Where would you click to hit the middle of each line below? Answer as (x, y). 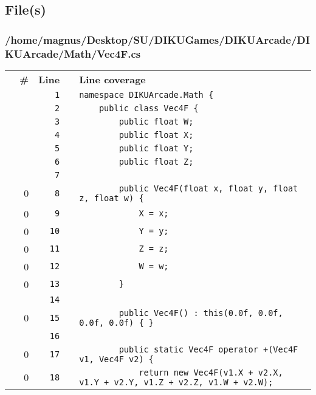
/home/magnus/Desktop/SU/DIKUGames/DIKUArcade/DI (157, 39)
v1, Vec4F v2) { (116, 359)
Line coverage (112, 79)
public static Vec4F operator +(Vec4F (208, 349)
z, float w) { (112, 198)
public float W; (156, 121)
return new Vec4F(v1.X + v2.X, (211, 372)
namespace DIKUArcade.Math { (146, 94)
